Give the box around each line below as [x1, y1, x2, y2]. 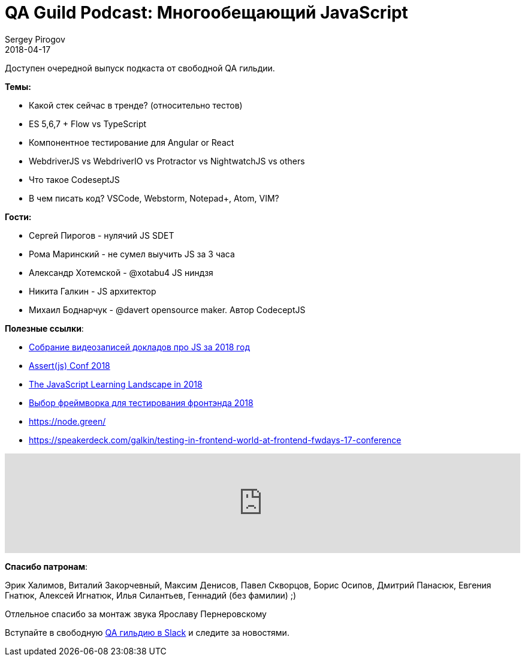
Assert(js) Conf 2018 [29, 360, 110, 371]
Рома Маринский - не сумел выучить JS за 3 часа [29, 248, 235, 259]
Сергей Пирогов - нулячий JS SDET [29, 230, 174, 241]
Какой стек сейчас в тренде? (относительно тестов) [29, 100, 243, 110]
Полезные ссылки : [5, 323, 84, 333]
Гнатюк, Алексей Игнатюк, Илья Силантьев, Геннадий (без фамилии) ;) [5, 590, 297, 600]
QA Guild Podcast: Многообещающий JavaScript [5, 2, 408, 23]
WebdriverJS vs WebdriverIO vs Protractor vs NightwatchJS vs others [29, 155, 305, 166]
